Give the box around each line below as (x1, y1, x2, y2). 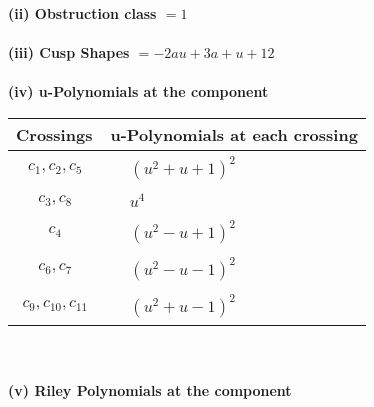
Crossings (16, 122, 93, 146)
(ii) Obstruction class (8, 3, 157, 23)
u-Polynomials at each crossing (110, 122, 358, 146)
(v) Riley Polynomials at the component (8, 380, 292, 401)
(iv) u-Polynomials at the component (8, 81, 269, 102)
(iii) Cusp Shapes (8, 42, 130, 63)
